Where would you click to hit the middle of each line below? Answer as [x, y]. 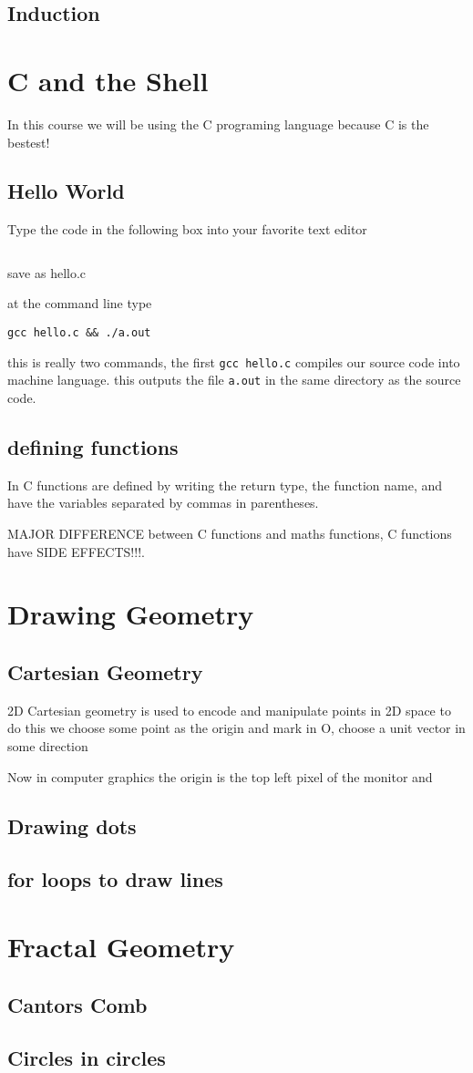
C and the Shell [108, 80]
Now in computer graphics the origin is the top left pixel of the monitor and [220, 776]
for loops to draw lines [115, 879]
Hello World [66, 191]
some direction [48, 745]
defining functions [93, 447]
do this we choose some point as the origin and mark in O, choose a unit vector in [236, 728]
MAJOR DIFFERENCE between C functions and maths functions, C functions [230, 534]
